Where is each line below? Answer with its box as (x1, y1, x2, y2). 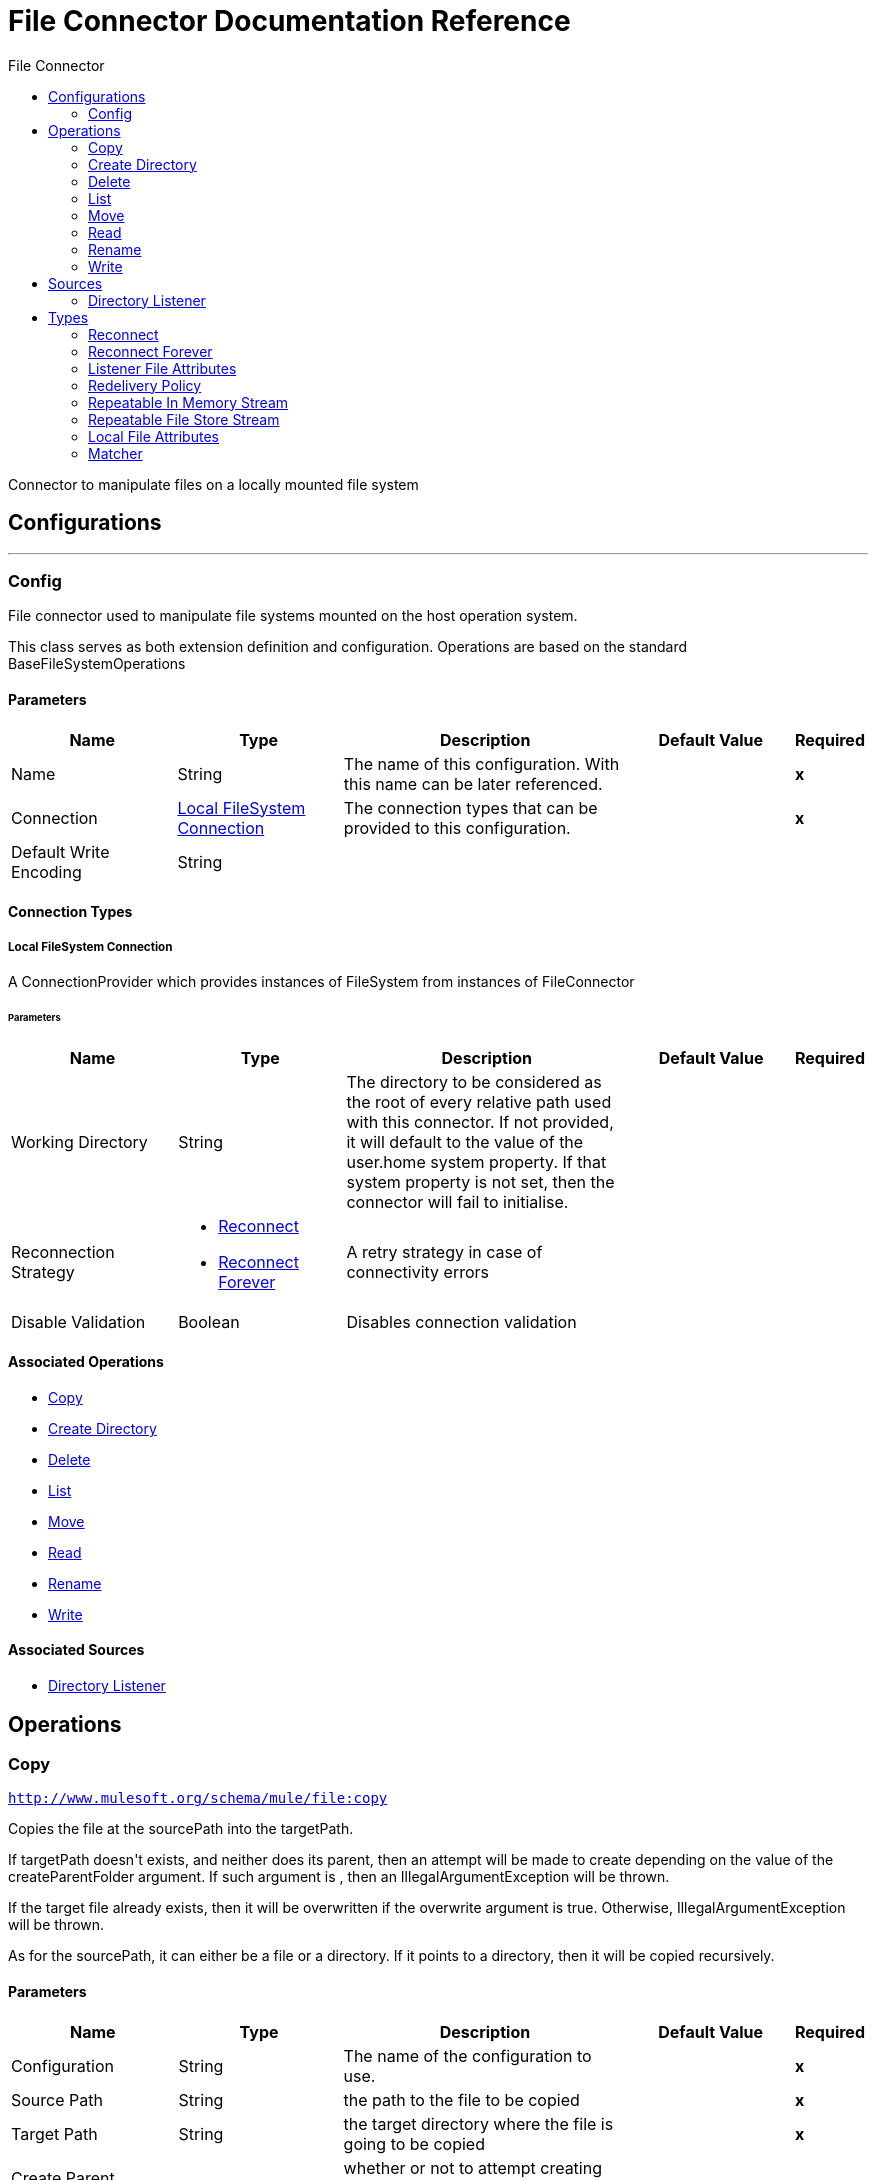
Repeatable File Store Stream (88, 410, 280, 428)
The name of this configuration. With (343, 753, 620, 774)
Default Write (11, 841, 110, 862)
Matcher (88, 444, 143, 462)
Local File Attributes (88, 427, 219, 445)
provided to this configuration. (343, 817, 571, 838)
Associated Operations (8, 1353, 164, 1371)
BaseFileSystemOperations (8, 655, 186, 673)
